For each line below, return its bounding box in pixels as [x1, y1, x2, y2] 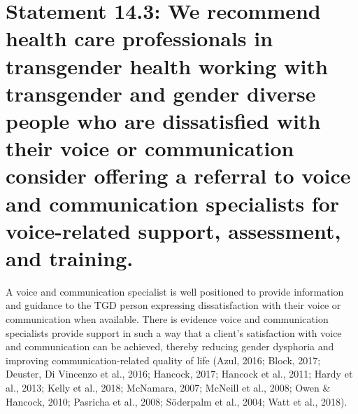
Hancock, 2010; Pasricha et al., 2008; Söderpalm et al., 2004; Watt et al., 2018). [6, 394, 348, 408]
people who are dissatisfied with [6, 106, 321, 134]
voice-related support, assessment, [6, 216, 341, 244]
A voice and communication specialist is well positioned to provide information [6, 284, 344, 298]
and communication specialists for [6, 188, 340, 217]
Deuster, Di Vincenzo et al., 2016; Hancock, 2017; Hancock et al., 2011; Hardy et [6, 366, 353, 381]
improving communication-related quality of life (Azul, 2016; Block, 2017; [6, 352, 321, 367]
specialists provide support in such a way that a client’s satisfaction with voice [6, 325, 342, 340]
